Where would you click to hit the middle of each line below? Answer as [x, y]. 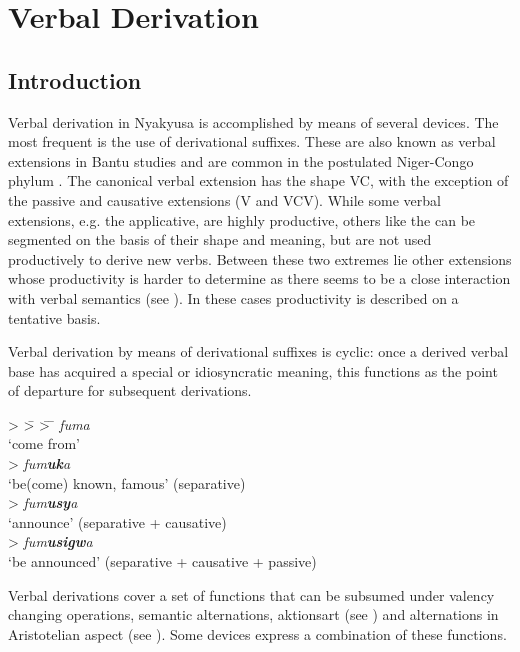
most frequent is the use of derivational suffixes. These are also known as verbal [252, 141]
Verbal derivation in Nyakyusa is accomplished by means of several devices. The [253, 121]
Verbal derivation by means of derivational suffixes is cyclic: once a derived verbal [258, 351]
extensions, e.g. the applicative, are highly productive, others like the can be [242, 219]
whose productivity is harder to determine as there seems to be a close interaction [259, 278]
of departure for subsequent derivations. [130, 390]
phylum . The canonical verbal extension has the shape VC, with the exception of [258, 180]
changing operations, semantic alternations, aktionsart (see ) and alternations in [253, 614]
